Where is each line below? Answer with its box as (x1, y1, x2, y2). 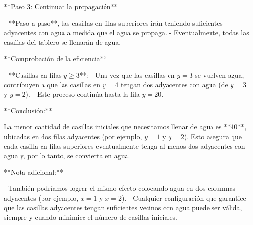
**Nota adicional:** (4, 166, 63, 177)
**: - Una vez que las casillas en (79, 69, 175, 80)
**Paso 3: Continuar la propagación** (4, 1, 118, 11)
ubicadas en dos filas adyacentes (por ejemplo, (4, 131, 142, 141)
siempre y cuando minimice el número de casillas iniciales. (4, 212, 178, 222)
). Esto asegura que (184, 131, 242, 141)
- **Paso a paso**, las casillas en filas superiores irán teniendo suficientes (4, 18, 223, 28)
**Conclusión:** (4, 105, 52, 115)
